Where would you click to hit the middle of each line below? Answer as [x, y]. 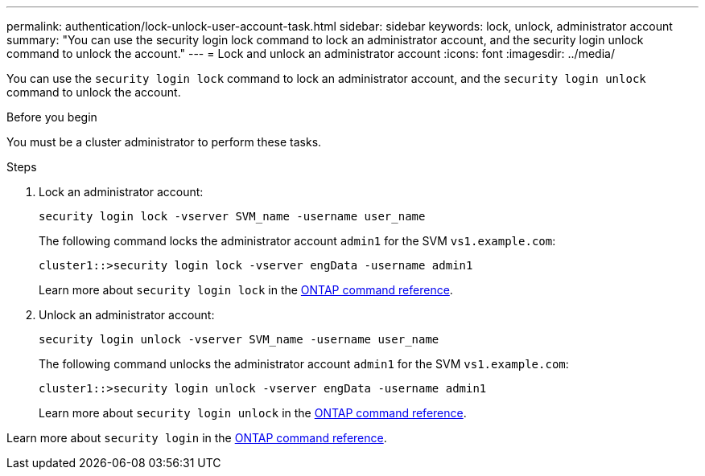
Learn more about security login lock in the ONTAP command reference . [246, 290]
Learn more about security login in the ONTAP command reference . [197, 438]
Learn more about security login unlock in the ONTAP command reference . [253, 413]
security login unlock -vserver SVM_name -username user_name [239, 339]
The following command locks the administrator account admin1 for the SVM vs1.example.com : [297, 241]
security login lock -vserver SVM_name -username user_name [232, 216]
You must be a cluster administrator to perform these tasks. [164, 142]
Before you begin [52, 117]
